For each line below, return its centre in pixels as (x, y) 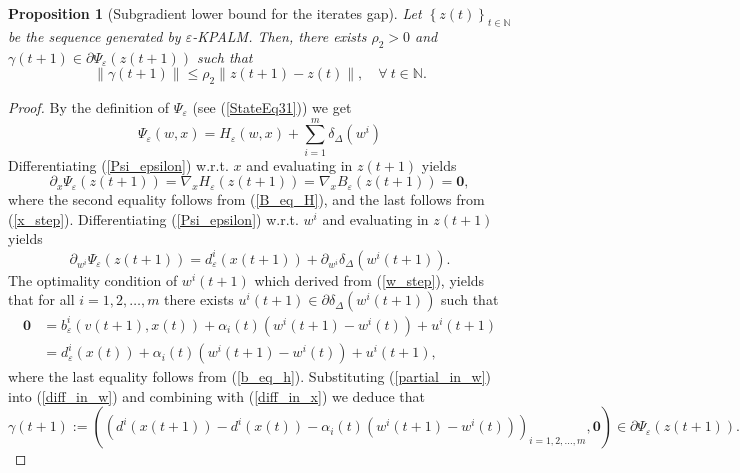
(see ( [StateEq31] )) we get (272, 106)
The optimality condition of (93, 279)
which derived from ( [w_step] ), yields (369, 279)
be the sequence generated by (94, 35)
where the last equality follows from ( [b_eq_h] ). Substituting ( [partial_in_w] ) (250, 376)
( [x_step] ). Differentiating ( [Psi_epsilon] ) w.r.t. (153, 218)
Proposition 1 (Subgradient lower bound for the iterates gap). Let (215, 13)
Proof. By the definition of (89, 106)
